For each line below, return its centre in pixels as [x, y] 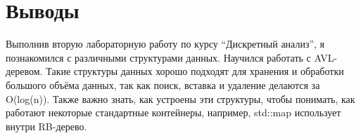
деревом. [24, 71]
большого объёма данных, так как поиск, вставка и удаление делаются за [163, 84]
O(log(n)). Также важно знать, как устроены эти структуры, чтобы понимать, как [180, 98]
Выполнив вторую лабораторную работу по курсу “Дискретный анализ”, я [165, 44]
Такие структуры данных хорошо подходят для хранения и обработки [195, 71]
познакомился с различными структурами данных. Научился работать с [158, 57]
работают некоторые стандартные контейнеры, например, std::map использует [173, 112]
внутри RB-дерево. [46, 126]
